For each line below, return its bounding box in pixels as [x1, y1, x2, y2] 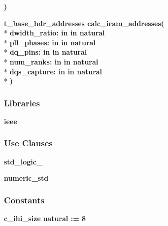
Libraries [4, 97, 40, 109]
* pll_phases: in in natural [4, 37, 96, 47]
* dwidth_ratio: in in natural [4, 28, 105, 38]
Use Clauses [4, 137, 53, 149]
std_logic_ [4, 156, 43, 166]
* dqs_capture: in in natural [4, 66, 102, 76]
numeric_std [4, 173, 49, 183]
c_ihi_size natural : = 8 [4, 213, 86, 224]
